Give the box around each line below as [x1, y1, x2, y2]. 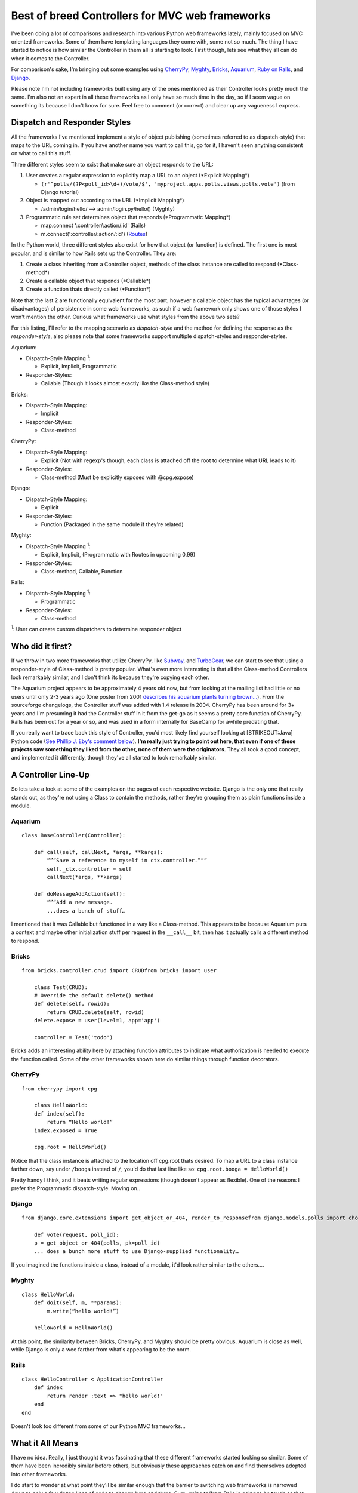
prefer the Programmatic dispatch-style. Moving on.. [11, 1184, 140, 1191]
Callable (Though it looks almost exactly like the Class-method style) [41, 380, 210, 387]
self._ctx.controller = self [47, 865, 132, 872]
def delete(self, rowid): [33, 1000, 110, 1007]
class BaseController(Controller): [21, 832, 126, 839]
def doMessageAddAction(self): [33, 890, 126, 897]
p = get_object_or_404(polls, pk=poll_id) [33, 1240, 161, 1246]
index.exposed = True [33, 1127, 98, 1134]
